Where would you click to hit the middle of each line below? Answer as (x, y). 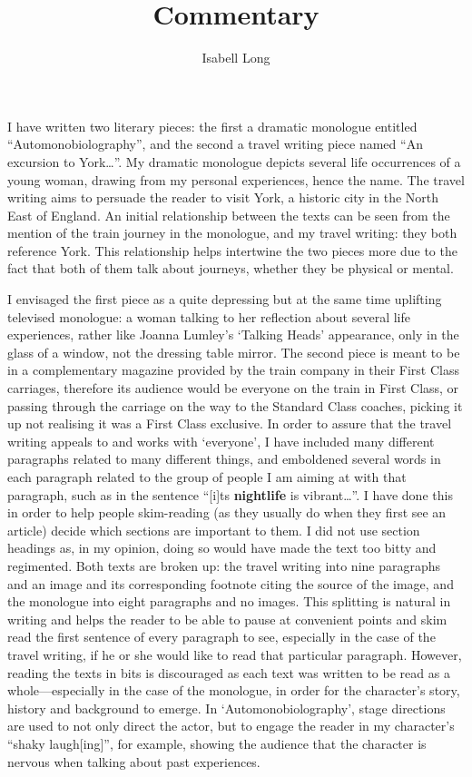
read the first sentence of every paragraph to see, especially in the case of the (221, 637)
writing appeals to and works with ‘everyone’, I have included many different (221, 441)
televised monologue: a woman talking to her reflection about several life (209, 316)
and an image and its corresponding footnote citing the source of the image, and (231, 583)
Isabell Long (236, 58)
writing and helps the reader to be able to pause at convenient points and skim (227, 619)
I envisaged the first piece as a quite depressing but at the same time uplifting (225, 299)
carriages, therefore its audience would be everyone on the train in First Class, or (233, 388)
